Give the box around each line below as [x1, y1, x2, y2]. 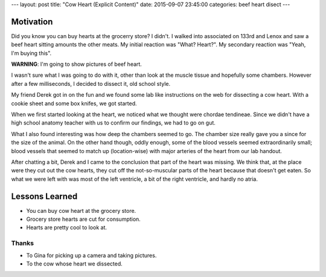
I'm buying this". [11, 49, 52, 57]
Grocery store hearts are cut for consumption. [26, 215, 141, 223]
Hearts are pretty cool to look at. [26, 224, 107, 231]
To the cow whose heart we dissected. [26, 260, 123, 267]
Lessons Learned [11, 191, 78, 201]
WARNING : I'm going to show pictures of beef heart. [11, 60, 142, 68]
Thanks [11, 239, 34, 247]
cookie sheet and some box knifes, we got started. [11, 100, 137, 107]
